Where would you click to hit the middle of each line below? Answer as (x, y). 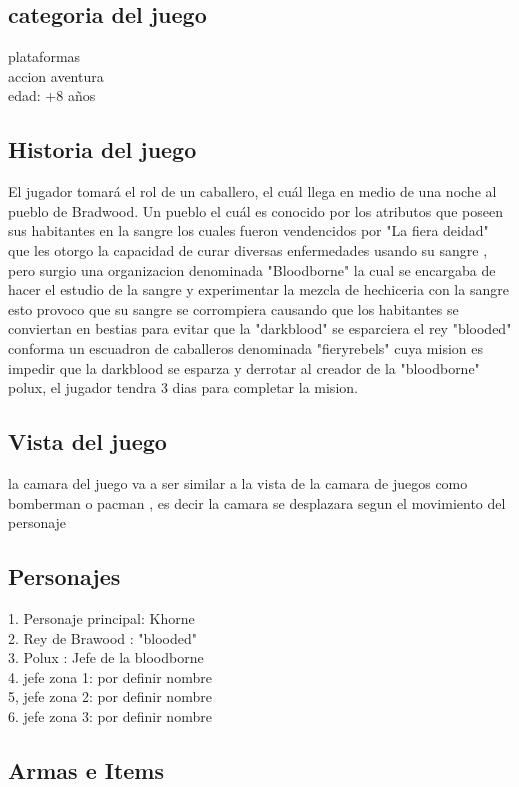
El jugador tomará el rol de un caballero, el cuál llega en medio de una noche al (252, 191)
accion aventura (56, 75)
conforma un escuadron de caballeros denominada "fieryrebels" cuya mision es (245, 347)
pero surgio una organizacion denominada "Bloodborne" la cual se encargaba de (252, 269)
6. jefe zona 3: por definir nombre (110, 715)
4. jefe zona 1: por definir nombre (110, 676)
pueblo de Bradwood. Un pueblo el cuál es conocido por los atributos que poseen (255, 210)
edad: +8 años (52, 95)
